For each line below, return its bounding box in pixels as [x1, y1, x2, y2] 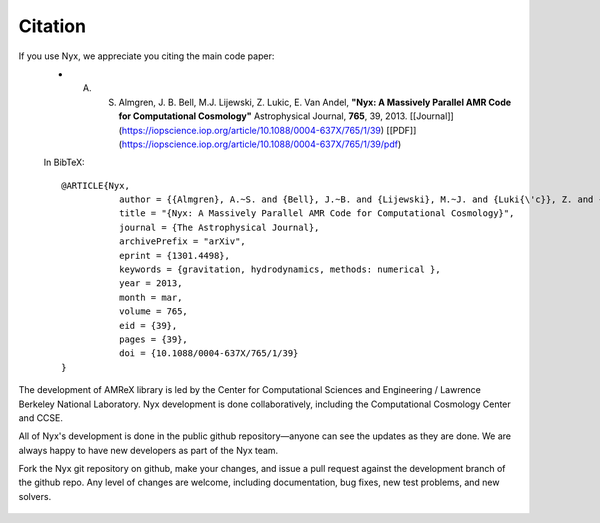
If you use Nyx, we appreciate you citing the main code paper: [18, 50, 275, 62]
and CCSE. [18, 411, 64, 424]
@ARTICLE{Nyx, [61, 180, 130, 191]
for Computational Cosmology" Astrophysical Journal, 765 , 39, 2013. [118, 110, 408, 122]
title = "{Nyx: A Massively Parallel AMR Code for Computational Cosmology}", [118, 208, 515, 219]
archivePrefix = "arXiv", [118, 236, 247, 247]
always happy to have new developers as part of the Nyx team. [18, 444, 279, 456]
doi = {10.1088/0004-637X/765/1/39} [118, 348, 299, 359]
